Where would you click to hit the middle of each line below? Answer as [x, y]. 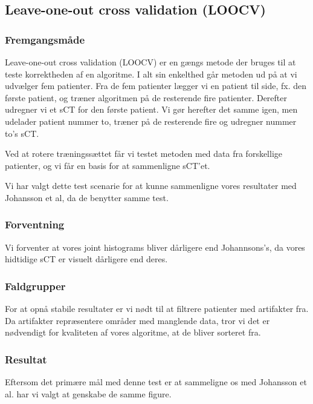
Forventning [35, 224]
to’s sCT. [22, 133]
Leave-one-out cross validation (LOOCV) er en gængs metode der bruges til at [150, 62]
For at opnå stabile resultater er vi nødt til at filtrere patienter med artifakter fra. [157, 309]
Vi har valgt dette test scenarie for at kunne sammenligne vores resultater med [151, 186]
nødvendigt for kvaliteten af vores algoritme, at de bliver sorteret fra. [133, 332]
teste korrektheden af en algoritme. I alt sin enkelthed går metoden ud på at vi [151, 74]
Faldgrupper [35, 286]
